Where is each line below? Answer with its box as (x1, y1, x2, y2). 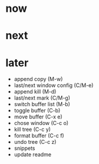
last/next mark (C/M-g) (14, 94, 71, 102)
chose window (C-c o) (14, 120, 69, 127)
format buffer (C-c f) (14, 132, 64, 139)
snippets (14, 144, 35, 152)
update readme (14, 151, 51, 158)
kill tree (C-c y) (14, 126, 51, 133)
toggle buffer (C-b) (14, 107, 61, 114)
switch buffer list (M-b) (14, 101, 70, 108)
